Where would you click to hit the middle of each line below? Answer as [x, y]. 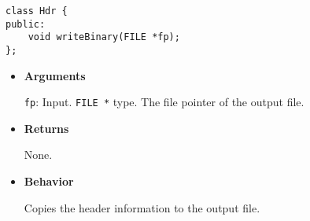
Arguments [55, 75]
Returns [46, 128]
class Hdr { [37, 11]
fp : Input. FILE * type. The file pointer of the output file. [164, 102]
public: [26, 24]
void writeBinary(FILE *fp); [104, 37]
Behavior [49, 181]
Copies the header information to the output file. [142, 207]
